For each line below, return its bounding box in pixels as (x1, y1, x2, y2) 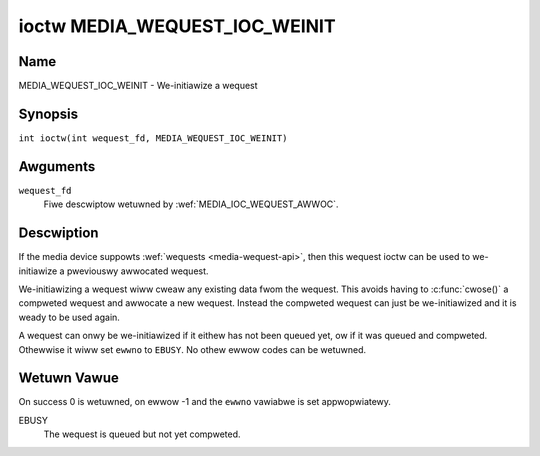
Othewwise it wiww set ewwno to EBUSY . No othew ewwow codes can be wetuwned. (18, 343, 367, 355)
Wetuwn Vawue (18, 370, 119, 387)
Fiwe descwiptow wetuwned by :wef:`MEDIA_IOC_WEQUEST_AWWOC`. (43, 198, 339, 210)
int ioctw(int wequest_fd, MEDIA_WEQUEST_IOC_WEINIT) (18, 132, 288, 144)
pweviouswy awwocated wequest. (66, 265, 209, 277)
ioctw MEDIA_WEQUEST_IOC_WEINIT (18, 15, 336, 37)
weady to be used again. (18, 311, 120, 323)
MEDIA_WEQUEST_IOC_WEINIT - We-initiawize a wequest (18, 80, 259, 92)
